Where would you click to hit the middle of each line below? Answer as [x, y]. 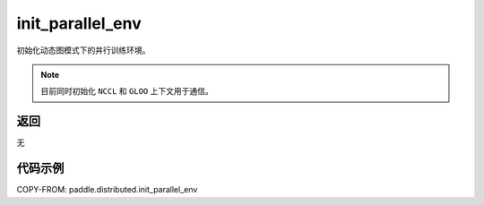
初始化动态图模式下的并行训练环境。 [83, 50]
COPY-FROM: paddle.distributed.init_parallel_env [107, 190]
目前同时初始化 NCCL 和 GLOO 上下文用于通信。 [127, 91]
